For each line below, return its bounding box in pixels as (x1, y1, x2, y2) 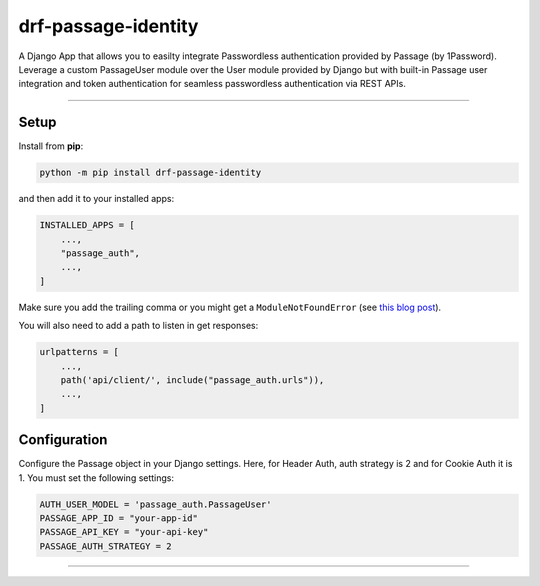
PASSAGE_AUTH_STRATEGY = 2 (39, 540, 172, 552)
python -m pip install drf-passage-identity (39, 167, 262, 179)
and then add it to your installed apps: (18, 193, 175, 205)
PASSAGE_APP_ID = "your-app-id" (39, 512, 199, 524)
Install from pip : (18, 140, 84, 152)
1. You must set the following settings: (18, 471, 175, 484)
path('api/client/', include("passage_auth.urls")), (60, 374, 325, 385)
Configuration (18, 431, 108, 449)
